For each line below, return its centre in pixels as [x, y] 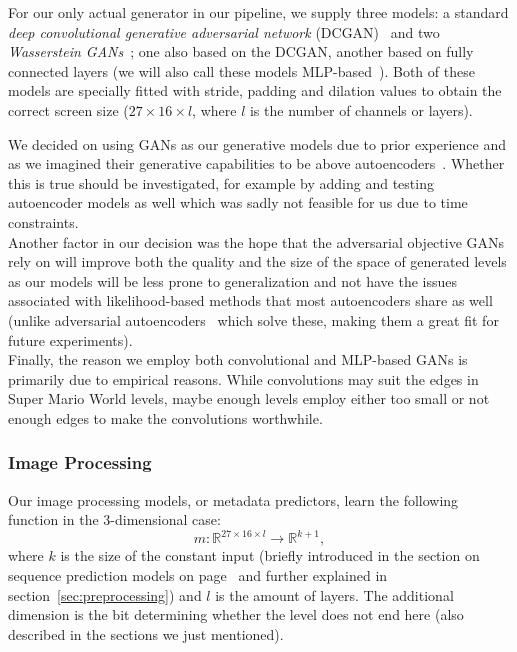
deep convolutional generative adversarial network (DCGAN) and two [224, 31]
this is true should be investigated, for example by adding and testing [221, 182]
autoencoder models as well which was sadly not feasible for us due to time [238, 202]
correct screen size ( [68, 109]
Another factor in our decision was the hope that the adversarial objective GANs [256, 241]
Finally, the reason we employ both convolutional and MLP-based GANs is [238, 359]
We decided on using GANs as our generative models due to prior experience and [257, 143]
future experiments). [70, 339]
